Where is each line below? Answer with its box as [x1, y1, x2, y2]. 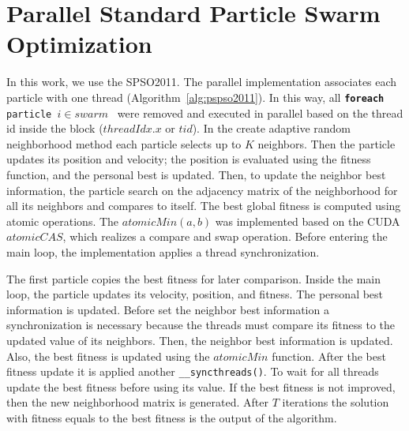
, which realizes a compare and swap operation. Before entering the [62, 228, 388, 245]
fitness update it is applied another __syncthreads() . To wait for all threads [6, 363, 379, 380]
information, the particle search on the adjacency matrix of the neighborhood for [6, 182, 398, 198]
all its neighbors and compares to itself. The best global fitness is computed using [6, 197, 401, 214]
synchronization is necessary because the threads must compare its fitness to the [6, 317, 396, 333]
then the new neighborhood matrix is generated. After [6, 394, 268, 410]
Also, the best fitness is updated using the [6, 347, 210, 364]
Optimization [6, 28, 152, 60]
